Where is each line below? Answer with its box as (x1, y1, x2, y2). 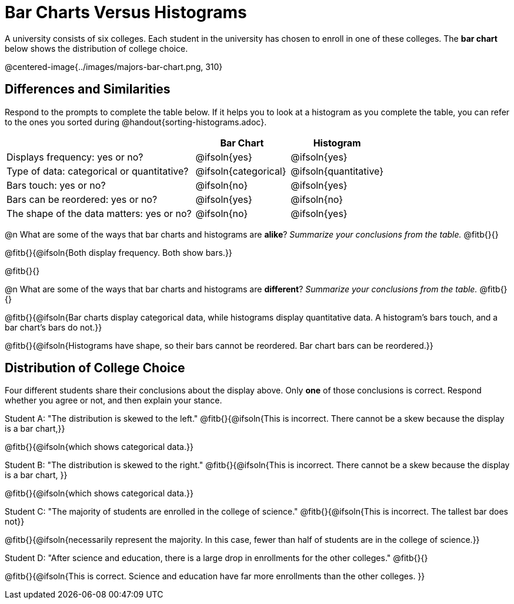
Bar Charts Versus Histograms (5, 2, 247, 22)
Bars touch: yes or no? (6, 179, 106, 191)
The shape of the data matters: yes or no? (6, 207, 192, 219)
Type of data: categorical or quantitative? (6, 165, 189, 177)
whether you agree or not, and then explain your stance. (5, 395, 222, 406)
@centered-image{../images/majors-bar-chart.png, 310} (5, 61, 223, 72)
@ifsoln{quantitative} (291, 165, 384, 177)
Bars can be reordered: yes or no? (6, 193, 158, 205)
